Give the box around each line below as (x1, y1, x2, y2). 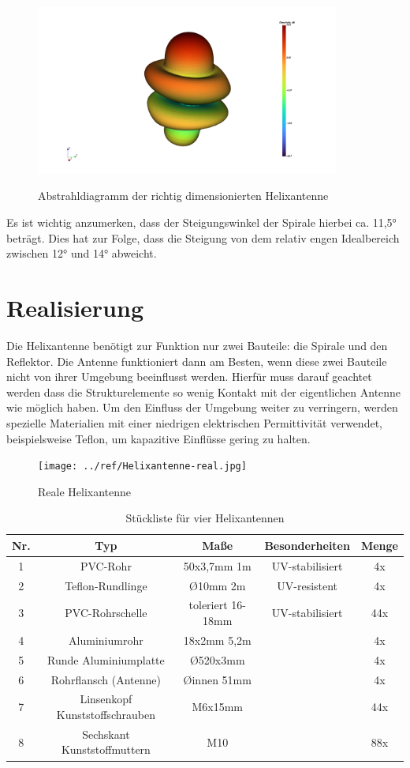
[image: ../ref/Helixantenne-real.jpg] (38, 461, 247, 472)
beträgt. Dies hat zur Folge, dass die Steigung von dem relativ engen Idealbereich (6, 229, 400, 246)
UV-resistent (277, 577, 338, 593)
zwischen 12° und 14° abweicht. (6, 245, 157, 262)
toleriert (188, 597, 228, 613)
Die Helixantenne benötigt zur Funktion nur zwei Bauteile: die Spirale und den (6, 337, 388, 353)
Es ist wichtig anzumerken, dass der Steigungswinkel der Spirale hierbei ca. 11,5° (6, 214, 397, 231)
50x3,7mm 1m (183, 557, 252, 574)
